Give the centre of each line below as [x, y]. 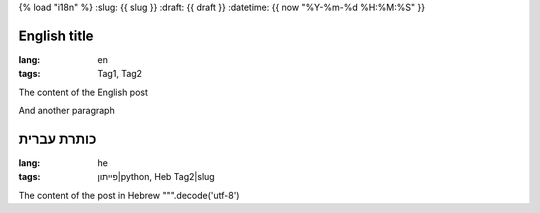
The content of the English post [83, 92]
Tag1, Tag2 [120, 74]
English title [56, 35]
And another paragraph [66, 111]
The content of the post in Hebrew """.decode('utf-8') [129, 195]
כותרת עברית [57, 138]
